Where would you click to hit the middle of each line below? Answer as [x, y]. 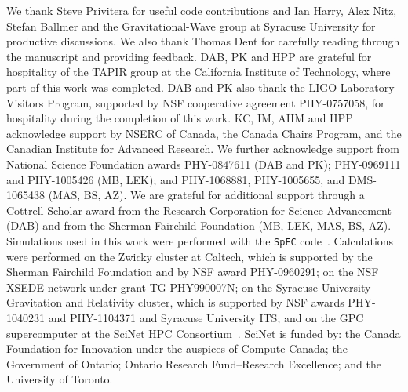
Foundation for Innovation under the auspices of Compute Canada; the [177, 348]
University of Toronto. [60, 379]
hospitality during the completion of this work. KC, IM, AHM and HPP [180, 118]
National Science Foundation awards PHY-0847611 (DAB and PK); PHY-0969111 [204, 163]
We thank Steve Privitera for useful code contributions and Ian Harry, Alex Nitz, [202, 10]
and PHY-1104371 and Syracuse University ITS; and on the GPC [206, 317]
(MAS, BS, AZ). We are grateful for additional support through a [206, 195]
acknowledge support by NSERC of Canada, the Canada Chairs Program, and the [204, 133]
